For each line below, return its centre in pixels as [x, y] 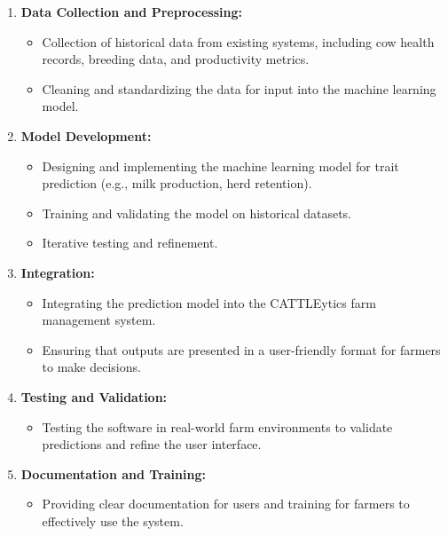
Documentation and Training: [113, 473]
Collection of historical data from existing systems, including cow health [238, 41]
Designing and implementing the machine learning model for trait [220, 166]
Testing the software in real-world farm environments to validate [217, 426]
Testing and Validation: [94, 396]
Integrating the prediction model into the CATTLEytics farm [209, 302]
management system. [99, 320]
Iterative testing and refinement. [130, 243]
